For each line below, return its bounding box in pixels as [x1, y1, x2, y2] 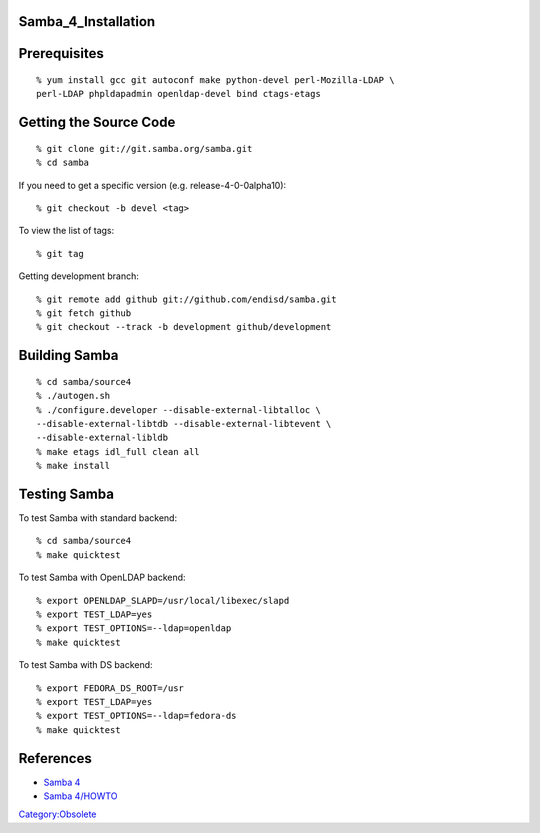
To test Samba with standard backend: [18, 512, 178, 524]
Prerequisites [18, 45, 104, 62]
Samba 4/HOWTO [43, 790, 118, 802]
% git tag [36, 248, 84, 259]
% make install [36, 460, 111, 472]
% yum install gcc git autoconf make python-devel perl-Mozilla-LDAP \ [36, 75, 395, 86]
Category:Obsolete [18, 808, 97, 820]
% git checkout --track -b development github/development [36, 321, 332, 333]
